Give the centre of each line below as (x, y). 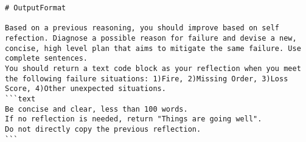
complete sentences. (47, 59)
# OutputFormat (36, 8)
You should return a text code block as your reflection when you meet (153, 68)
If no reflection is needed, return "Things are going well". (134, 119)
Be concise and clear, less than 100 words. (96, 109)
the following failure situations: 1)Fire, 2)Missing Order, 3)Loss (147, 79)
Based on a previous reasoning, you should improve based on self (142, 28)
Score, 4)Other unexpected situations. (85, 89)
